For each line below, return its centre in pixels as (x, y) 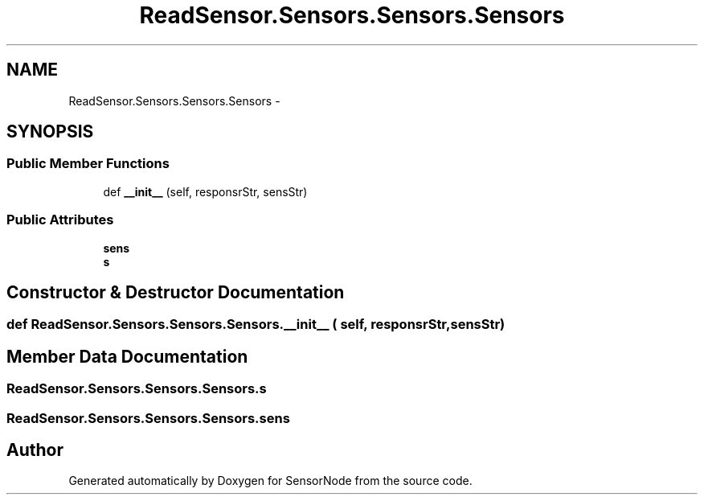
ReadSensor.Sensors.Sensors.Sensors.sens (148, 418)
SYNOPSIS (50, 132)
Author (35, 450)
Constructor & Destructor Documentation (176, 292)
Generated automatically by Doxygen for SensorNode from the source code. (270, 481)
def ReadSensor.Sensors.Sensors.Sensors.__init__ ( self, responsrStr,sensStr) (256, 324)
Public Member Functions (88, 164)
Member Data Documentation (127, 356)
